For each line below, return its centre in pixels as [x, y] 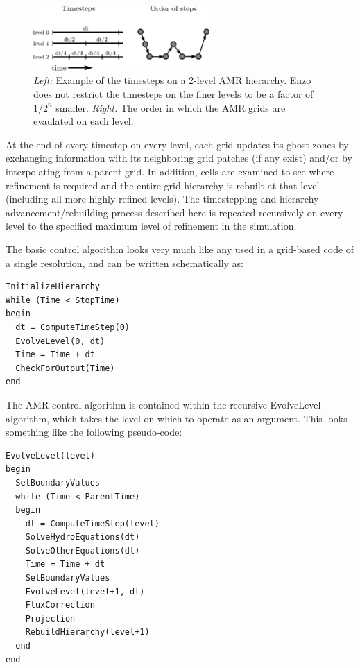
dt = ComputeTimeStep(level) [92, 523]
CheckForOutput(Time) [65, 368]
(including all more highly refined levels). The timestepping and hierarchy [162, 199]
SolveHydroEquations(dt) [83, 537]
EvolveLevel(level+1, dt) [85, 591]
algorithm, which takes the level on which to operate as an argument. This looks [177, 418]
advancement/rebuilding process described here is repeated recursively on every [174, 212]
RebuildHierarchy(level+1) [87, 632]
